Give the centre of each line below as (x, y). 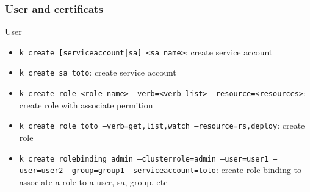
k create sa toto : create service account (98, 72)
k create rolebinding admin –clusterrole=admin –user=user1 (144, 159)
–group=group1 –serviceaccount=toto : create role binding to (185, 170)
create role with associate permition (86, 105)
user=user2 (41, 171)
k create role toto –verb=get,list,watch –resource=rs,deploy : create (162, 125)
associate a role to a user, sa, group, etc (93, 181)
